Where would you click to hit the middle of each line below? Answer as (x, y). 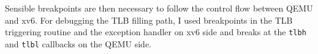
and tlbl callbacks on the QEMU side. (78, 43)
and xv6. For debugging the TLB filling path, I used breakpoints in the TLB (149, 20)
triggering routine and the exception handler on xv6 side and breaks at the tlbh (156, 32)
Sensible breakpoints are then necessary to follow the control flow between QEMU (159, 8)
